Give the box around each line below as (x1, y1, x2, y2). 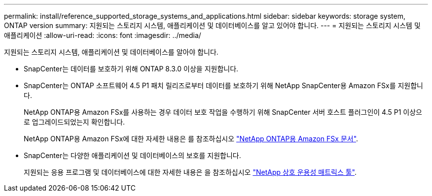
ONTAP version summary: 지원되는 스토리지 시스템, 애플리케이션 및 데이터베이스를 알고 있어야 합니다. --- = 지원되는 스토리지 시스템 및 (4, 21, 421, 30)
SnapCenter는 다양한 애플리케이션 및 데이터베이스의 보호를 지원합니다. (24, 151, 241, 160)
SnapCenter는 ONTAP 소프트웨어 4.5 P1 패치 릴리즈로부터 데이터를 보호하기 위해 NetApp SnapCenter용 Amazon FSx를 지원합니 (24, 81, 423, 90)
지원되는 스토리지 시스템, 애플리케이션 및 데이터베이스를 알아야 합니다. (4, 48, 218, 56)
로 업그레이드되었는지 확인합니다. (24, 118, 125, 126)
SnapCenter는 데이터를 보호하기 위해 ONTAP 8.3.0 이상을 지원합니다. (24, 65, 239, 73)
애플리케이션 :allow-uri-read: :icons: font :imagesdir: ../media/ (4, 31, 201, 39)
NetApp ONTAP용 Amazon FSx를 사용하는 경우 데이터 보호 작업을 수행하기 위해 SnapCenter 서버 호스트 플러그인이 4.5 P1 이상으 (24, 108, 422, 116)
